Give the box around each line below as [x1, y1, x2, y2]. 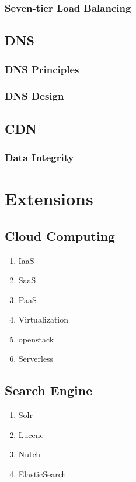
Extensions [5, 186, 93, 211]
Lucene [18, 428, 44, 440]
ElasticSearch [18, 468, 67, 480]
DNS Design [5, 89, 64, 103]
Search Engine [5, 381, 93, 399]
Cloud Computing [5, 226, 116, 245]
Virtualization [18, 313, 69, 325]
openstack [18, 332, 54, 345]
